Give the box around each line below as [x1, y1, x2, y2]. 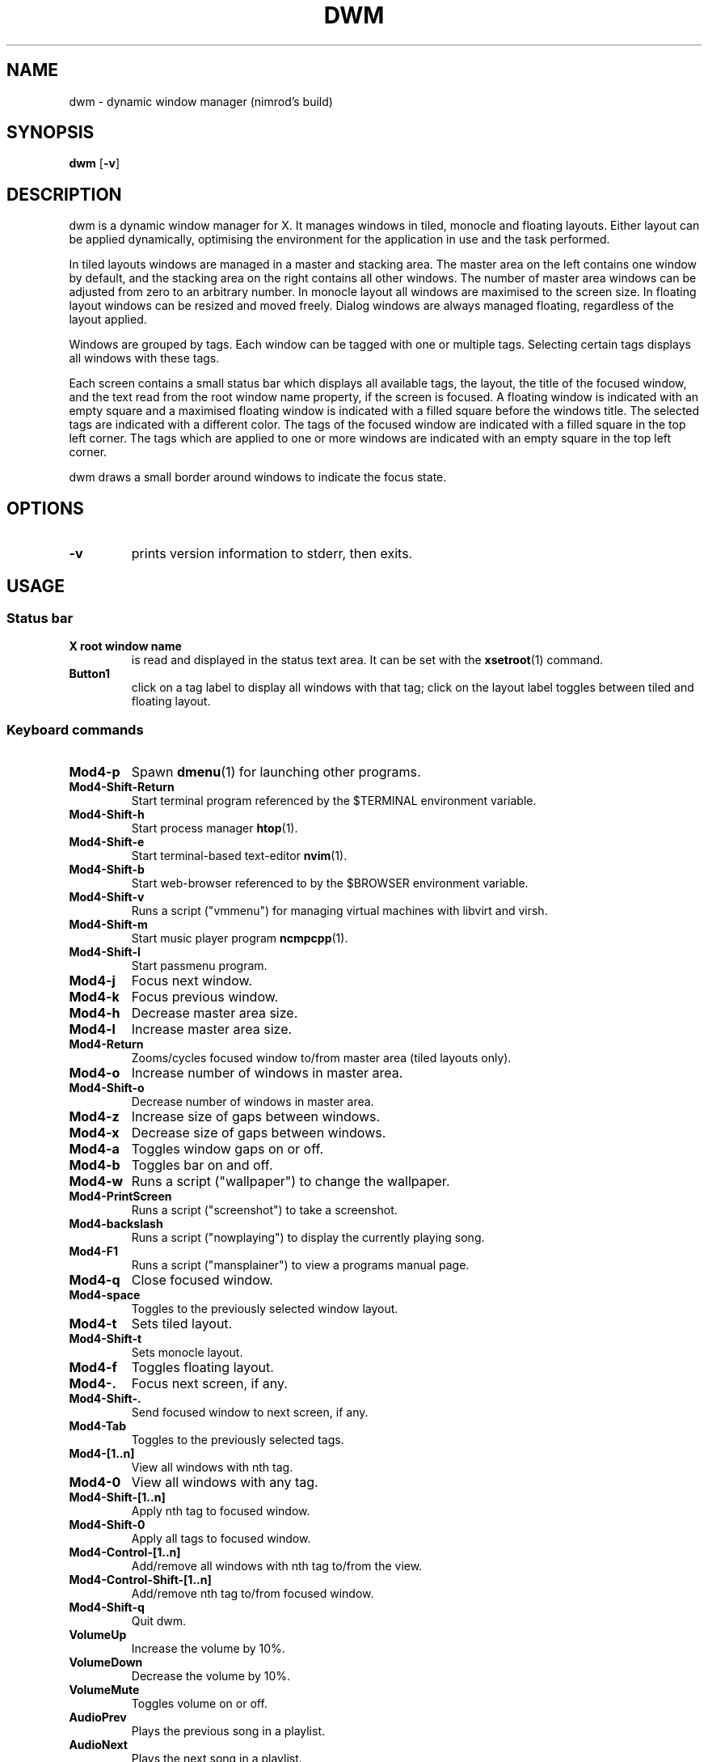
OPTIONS [6, 498, 84, 519]
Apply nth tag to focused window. [131, 1504, 310, 1518]
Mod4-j [69, 972, 116, 989]
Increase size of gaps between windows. [131, 1108, 381, 1125]
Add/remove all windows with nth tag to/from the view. [131, 1559, 423, 1574]
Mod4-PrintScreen [69, 1189, 172, 1204]
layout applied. [69, 312, 147, 327]
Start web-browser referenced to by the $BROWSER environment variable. [131, 876, 529, 891]
